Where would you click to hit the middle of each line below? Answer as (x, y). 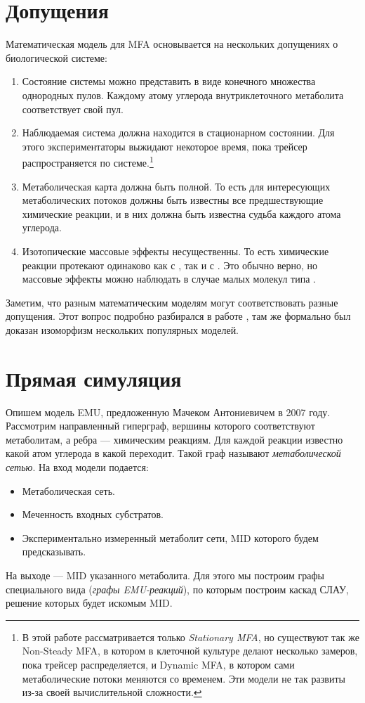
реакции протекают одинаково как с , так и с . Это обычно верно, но (170, 265)
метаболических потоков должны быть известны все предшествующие (173, 200)
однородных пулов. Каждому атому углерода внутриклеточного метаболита (183, 95)
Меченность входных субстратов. (93, 514)
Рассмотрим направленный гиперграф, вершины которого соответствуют (160, 426)
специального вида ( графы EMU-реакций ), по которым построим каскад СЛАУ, (177, 589)
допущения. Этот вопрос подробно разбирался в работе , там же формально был (178, 316)
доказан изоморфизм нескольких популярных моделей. (122, 329)
